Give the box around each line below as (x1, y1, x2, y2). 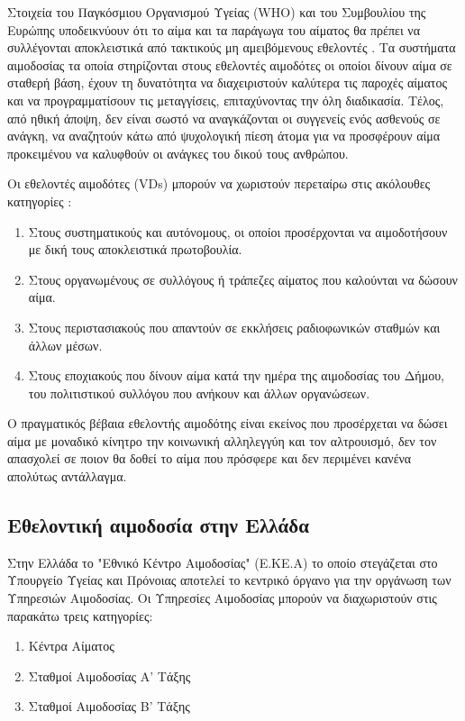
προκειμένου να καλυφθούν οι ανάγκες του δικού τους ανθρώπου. (7, 143, 349, 162)
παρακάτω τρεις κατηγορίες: (7, 606, 153, 625)
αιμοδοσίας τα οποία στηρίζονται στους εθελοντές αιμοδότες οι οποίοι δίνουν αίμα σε (7, 55, 452, 74)
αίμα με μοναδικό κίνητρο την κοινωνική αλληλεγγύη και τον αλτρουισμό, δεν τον (7, 431, 437, 450)
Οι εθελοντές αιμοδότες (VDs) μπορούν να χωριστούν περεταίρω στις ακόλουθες (7, 174, 431, 193)
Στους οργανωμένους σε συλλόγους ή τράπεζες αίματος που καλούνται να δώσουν (28, 269, 458, 288)
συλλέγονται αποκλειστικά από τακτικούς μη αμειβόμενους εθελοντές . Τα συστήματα (7, 38, 456, 57)
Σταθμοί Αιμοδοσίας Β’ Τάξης (28, 697, 190, 716)
